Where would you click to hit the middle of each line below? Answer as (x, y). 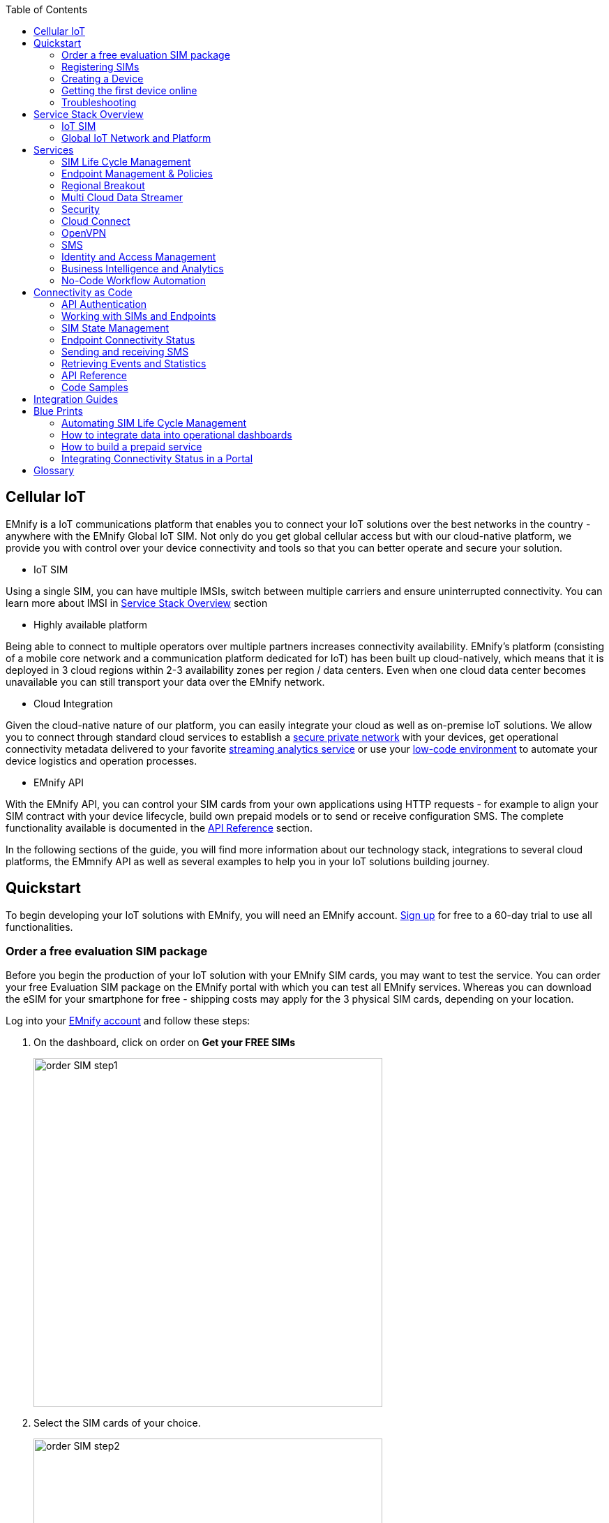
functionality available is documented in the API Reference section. (159, 827)
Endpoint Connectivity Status (128, 340)
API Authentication (104, 304)
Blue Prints (58, 411)
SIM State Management (115, 328)
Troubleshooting (99, 102)
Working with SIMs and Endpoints (139, 316)
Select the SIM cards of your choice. (117, 1423)
